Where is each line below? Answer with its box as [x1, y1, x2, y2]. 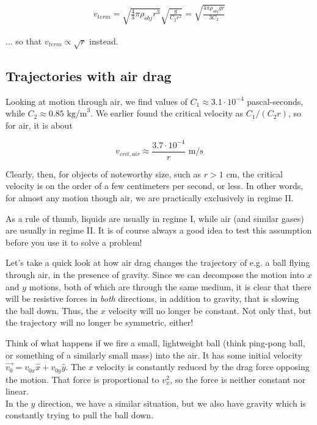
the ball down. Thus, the [5, 304, 98, 316]
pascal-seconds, [247, 95, 304, 107]
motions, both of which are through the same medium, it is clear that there [29, 280, 312, 293]
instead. [89, 34, 118, 47]
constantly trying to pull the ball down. [5, 409, 154, 421]
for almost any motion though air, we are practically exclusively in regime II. [5, 191, 294, 204]
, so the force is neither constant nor [170, 373, 306, 385]
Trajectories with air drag [5, 66, 172, 85]
